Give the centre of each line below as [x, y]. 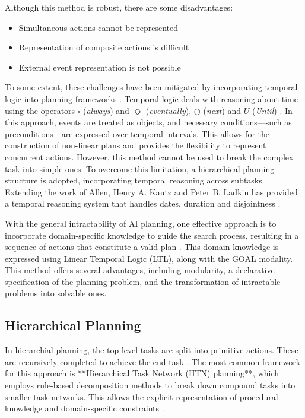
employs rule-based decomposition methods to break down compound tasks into [150, 385]
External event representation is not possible [100, 67]
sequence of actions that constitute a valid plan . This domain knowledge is [142, 247]
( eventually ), [169, 110]
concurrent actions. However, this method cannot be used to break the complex [149, 156]
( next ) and [222, 110]
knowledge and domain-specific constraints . [85, 408]
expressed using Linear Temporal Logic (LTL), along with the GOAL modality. [149, 258]
